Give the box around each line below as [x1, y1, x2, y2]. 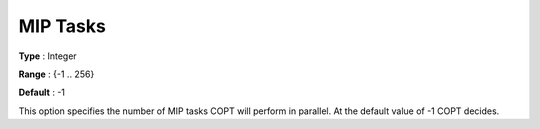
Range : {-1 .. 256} [18, 68, 95, 80]
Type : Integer [18, 50, 77, 62]
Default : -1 [18, 86, 65, 99]
